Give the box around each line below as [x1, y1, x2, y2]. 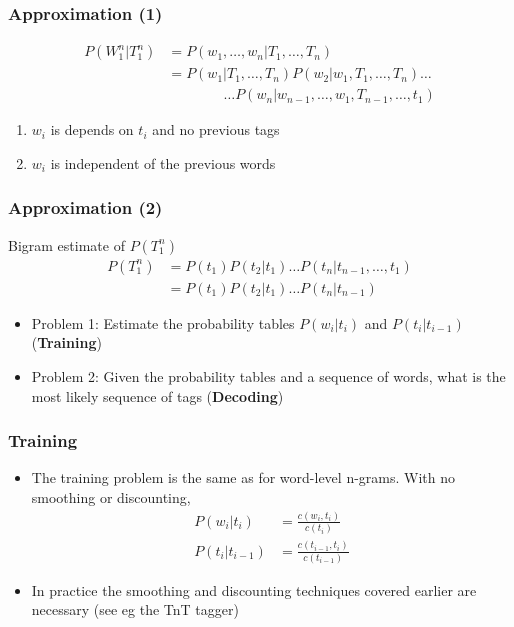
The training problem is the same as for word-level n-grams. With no [31, 467, 456, 488]
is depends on [50, 119, 134, 140]
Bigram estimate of [8, 234, 125, 255]
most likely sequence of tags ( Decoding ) [31, 385, 284, 406]
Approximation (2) [8, 195, 163, 220]
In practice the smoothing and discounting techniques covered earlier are [31, 579, 477, 600]
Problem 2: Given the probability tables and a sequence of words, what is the [31, 365, 506, 386]
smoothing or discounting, [31, 486, 191, 507]
